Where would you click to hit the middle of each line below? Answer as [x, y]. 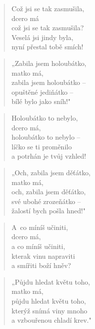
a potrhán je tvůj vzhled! [49, 156]
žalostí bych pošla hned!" [48, 211]
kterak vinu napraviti [43, 256]
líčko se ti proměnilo [42, 146]
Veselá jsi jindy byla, [42, 37]
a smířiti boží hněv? [41, 265]
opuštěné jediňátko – [42, 92]
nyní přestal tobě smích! [47, 47]
